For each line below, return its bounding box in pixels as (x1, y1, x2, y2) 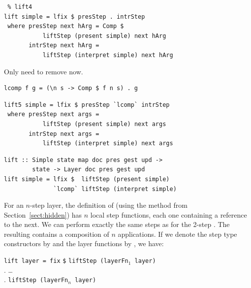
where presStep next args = (7, 111, 99, 118)
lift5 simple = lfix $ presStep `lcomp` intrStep (4, 101, 170, 108)
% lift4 (7, 3, 32, 10)
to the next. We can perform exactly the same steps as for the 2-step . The (4, 219, 230, 229)
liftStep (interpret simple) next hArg (42, 51, 173, 59)
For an (4, 200, 24, 210)
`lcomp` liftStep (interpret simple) (53, 185, 177, 192)
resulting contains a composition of (4, 228, 109, 239)
